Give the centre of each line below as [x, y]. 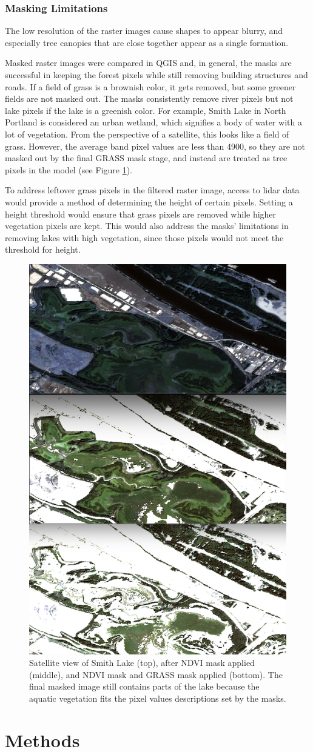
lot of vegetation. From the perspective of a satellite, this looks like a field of [147, 134]
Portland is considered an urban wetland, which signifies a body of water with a [153, 122]
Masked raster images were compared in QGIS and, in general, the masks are [148, 63]
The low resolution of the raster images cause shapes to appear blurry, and [144, 31]
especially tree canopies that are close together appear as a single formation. [147, 42]
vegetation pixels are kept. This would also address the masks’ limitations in [147, 226]
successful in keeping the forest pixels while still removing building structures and [156, 75]
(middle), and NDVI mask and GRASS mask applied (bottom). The [156, 674]
